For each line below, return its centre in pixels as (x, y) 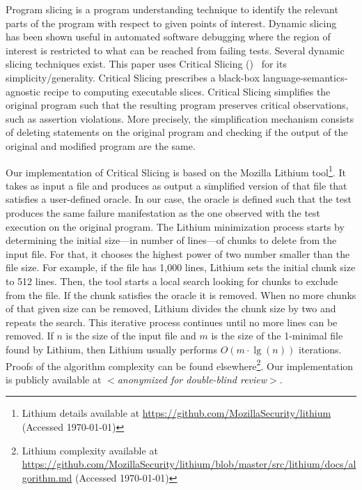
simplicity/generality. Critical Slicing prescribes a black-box (133, 77)
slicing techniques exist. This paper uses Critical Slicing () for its (146, 64)
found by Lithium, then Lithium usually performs (112, 349)
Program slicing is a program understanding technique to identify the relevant (172, 9)
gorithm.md (47, 477)
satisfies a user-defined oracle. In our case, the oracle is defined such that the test (179, 199)
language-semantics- (305, 77)
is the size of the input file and (131, 336)
